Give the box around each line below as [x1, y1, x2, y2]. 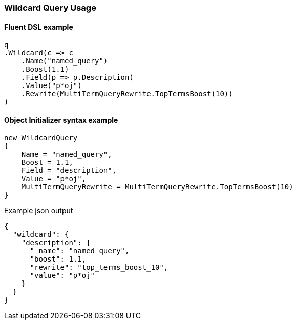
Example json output [4, 206, 73, 215]
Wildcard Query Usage [4, 3, 96, 13]
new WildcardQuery [4, 134, 78, 142]
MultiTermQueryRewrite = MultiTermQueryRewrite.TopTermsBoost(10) [21, 183, 293, 191]
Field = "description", [21, 166, 117, 175]
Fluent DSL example [4, 22, 73, 31]
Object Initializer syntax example [4, 115, 118, 124]
